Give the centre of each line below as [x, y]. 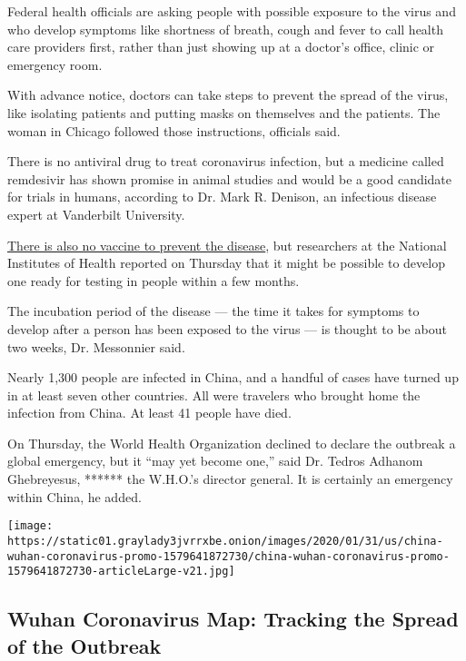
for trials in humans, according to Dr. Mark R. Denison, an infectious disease [222, 197]
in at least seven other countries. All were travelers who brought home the [214, 395]
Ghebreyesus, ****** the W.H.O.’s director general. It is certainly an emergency [230, 479]
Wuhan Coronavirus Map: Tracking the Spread [233, 619]
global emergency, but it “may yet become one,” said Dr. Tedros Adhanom [215, 461]
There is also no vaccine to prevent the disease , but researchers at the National [227, 245]
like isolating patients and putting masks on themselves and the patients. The [224, 112]
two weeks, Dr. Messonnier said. [96, 346]
